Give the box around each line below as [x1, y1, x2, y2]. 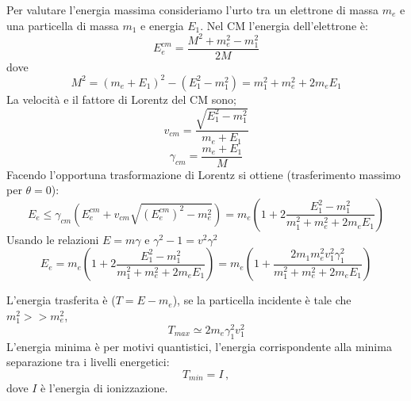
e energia [140, 17, 184, 33]
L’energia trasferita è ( [6, 292, 116, 308]
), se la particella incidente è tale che [172, 292, 351, 308]
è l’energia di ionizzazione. [40, 380, 168, 396]
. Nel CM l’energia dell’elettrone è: [200, 17, 368, 33]
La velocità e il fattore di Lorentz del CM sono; [6, 90, 236, 107]
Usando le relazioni [6, 231, 99, 247]
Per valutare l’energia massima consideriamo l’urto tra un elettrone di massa [6, 2, 379, 17]
